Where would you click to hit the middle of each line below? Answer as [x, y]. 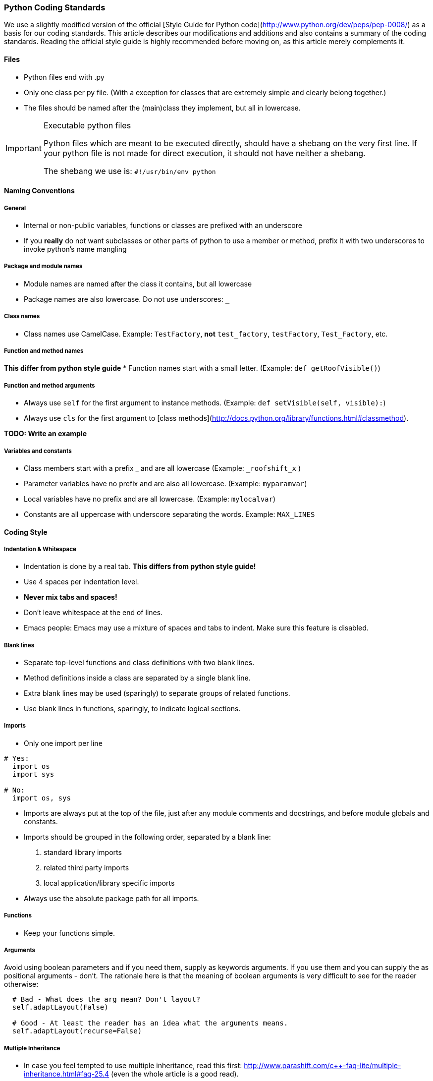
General [15, 208]
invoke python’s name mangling [75, 249]
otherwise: [21, 984]
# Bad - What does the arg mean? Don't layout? [106, 999]
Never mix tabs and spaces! [71, 597]
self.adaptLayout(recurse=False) [77, 1031]
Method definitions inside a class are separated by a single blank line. [137, 678]
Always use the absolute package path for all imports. [111, 898]
